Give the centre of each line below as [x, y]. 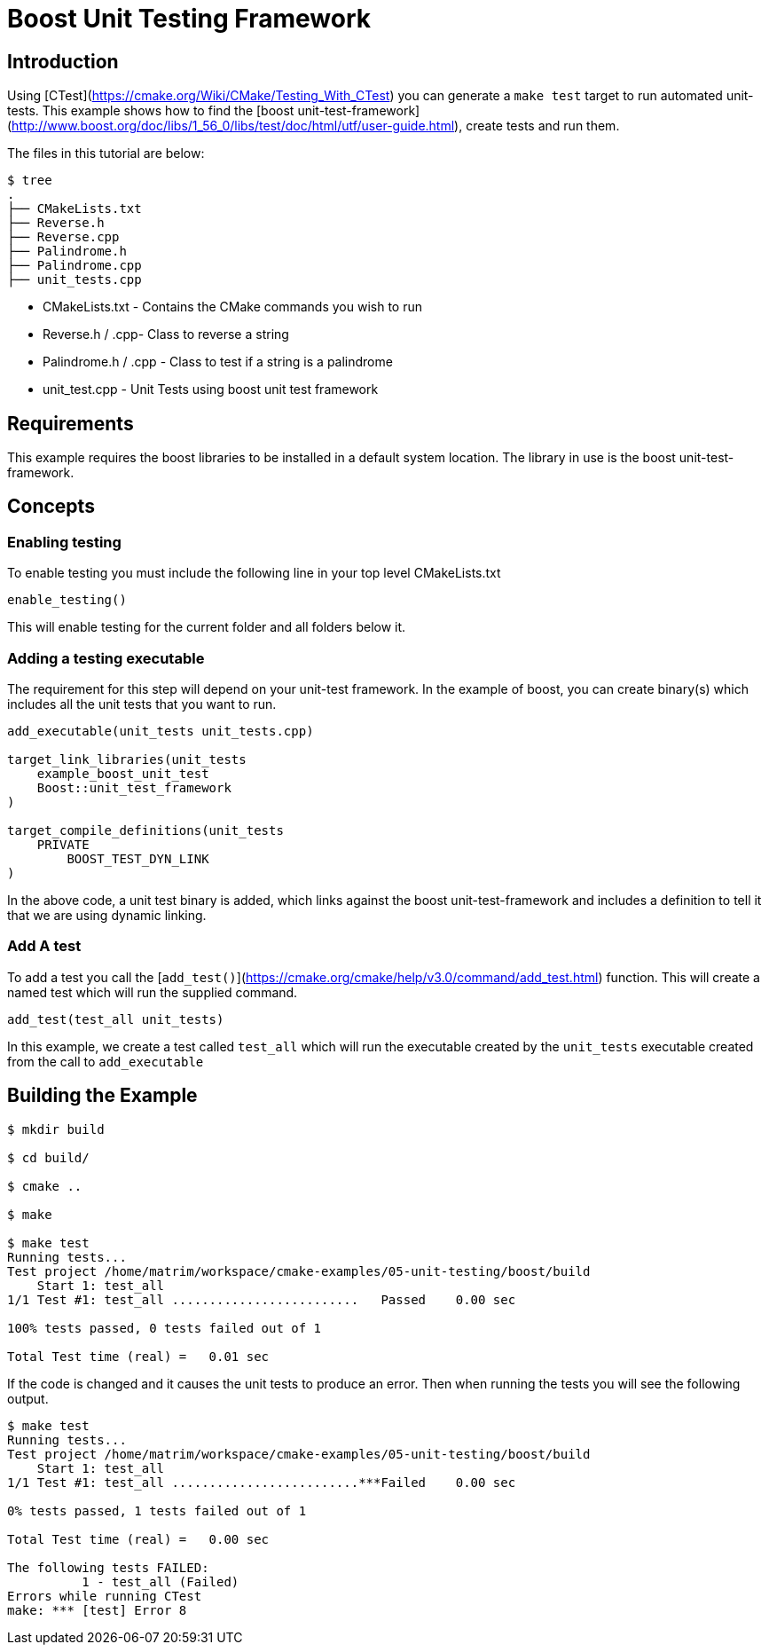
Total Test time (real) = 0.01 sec [138, 1356]
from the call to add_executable [106, 1061]
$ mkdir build [56, 1129]
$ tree [30, 181]
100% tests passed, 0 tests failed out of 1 [165, 1328]
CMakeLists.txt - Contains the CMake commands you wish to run [232, 307]
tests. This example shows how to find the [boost [151, 111]
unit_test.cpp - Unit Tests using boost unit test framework [211, 389]
